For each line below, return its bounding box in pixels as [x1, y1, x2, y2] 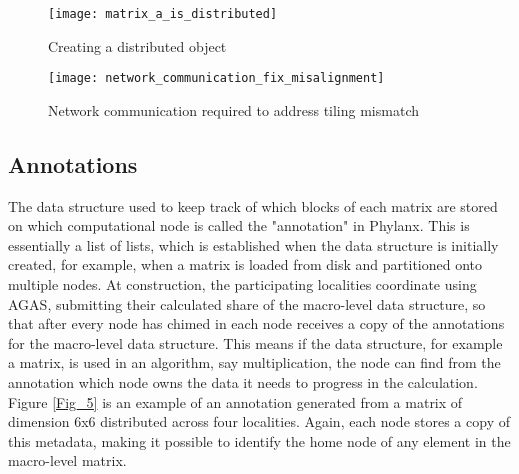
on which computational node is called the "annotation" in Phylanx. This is [8, 215, 470, 236]
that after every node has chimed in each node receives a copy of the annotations [8, 313, 505, 334]
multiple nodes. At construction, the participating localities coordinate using [8, 274, 477, 295]
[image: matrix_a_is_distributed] [48, 7, 278, 21]
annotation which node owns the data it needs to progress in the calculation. [8, 372, 478, 393]
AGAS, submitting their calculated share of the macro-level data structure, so [8, 293, 486, 314]
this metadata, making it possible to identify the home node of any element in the [8, 430, 511, 451]
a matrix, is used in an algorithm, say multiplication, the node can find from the [8, 352, 501, 373]
